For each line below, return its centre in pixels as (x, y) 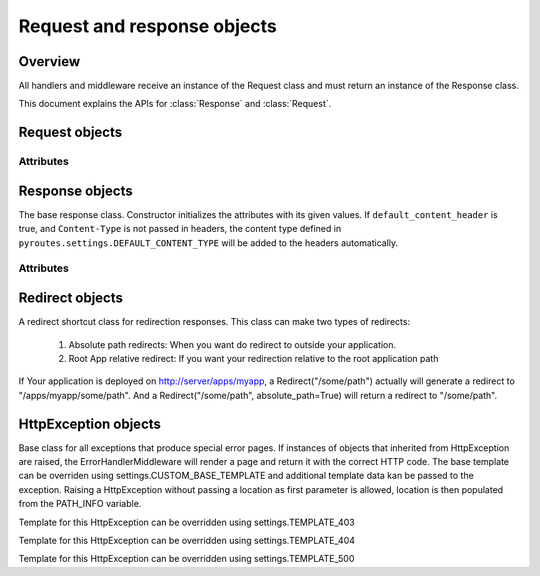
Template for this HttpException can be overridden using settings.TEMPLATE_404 (186, 540)
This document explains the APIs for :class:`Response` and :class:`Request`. (175, 104)
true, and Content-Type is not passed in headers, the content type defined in (180, 229)
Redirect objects (71, 298)
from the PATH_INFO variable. (80, 504)
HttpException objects (90, 423)
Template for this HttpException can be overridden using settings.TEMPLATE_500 (186, 559)
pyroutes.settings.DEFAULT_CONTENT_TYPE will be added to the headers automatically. (208, 242)
